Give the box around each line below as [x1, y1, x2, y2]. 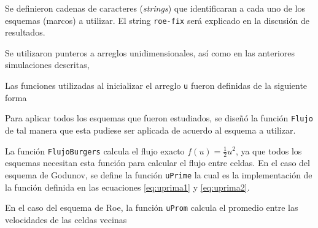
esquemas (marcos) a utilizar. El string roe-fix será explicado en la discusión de [5, 13, 309, 26]
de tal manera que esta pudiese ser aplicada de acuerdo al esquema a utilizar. [5, 123, 296, 136]
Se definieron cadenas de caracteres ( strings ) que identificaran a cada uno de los [5, 2, 305, 14]
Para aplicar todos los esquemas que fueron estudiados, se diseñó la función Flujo [5, 112, 313, 124]
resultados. [5, 26, 45, 39]
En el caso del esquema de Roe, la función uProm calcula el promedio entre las [5, 201, 298, 214]
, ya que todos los [235, 144, 302, 157]
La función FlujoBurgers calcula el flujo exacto [5, 144, 185, 157]
